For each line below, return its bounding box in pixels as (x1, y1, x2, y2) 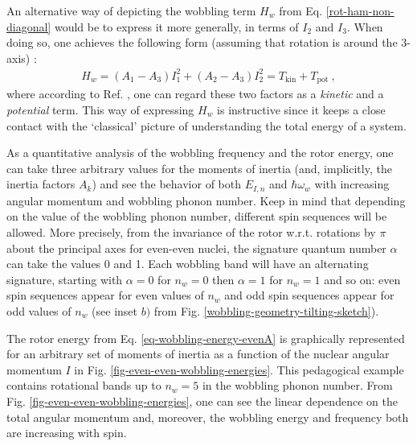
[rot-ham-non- (325, 2, 395, 19)
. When (346, 18, 383, 35)
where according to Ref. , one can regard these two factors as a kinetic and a (6, 85, 384, 102)
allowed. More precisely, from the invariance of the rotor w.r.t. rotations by (6, 223, 376, 240)
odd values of (6, 302, 72, 319)
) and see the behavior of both (92, 176, 242, 192)
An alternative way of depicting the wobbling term (6, 2, 256, 19)
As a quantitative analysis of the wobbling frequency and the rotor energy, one (6, 144, 394, 161)
